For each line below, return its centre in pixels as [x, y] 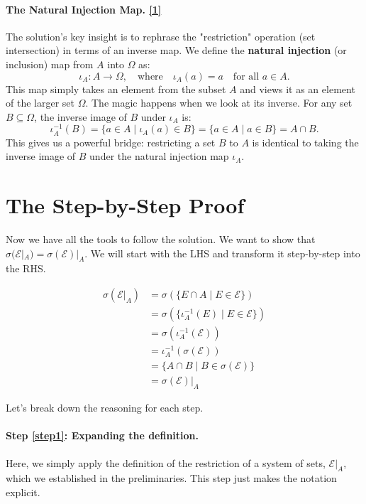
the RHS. [26, 268]
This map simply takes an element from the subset [116, 89]
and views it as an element [298, 89]
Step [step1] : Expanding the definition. [102, 435]
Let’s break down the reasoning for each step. [105, 408]
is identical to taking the [305, 142]
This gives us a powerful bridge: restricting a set [111, 142]
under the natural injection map [159, 156]
